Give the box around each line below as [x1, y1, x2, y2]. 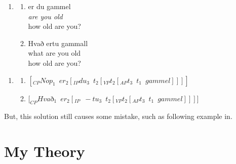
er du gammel [28, 1, 71, 11]
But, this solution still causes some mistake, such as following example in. [4, 111, 232, 121]
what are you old [28, 48, 81, 58]
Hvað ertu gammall [28, 37, 88, 48]
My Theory [4, 141, 85, 161]
